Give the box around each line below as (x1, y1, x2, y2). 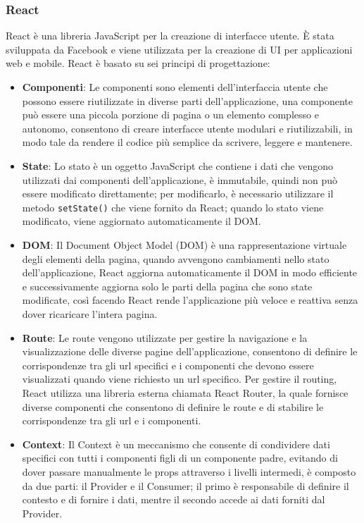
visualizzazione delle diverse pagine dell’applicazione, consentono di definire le (22, 344, 358, 359)
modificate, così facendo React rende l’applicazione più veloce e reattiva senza (22, 293, 358, 307)
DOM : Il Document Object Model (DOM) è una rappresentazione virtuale (22, 238, 347, 252)
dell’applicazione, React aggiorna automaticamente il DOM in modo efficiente (22, 265, 358, 280)
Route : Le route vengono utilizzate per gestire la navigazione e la (22, 330, 308, 345)
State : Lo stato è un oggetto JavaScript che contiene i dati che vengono (22, 158, 333, 173)
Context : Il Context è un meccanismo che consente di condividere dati (22, 436, 330, 451)
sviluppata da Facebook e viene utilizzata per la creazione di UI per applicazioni (6, 42, 353, 56)
